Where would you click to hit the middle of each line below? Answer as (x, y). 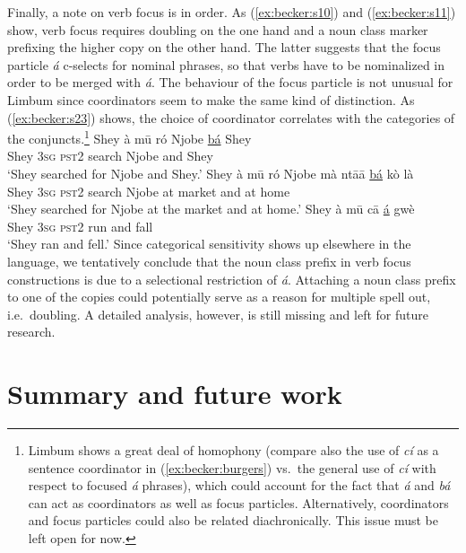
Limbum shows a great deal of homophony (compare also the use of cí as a (233, 450)
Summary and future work (175, 394)
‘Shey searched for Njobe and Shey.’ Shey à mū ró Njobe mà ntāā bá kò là (211, 173)
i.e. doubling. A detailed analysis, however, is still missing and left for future (218, 314)
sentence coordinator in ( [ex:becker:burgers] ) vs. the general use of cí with (232, 467)
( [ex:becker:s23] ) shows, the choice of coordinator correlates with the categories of (231, 117)
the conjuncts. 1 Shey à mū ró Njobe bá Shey (129, 137)
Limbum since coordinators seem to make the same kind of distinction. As (211, 99)
